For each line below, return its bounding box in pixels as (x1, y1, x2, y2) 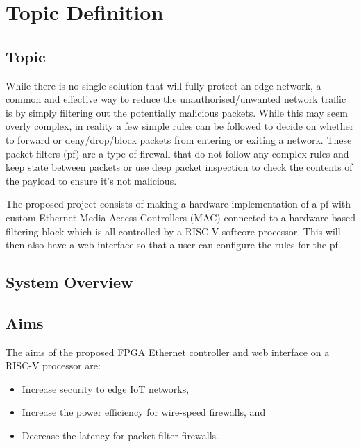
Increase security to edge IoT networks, (22, 381, 190, 396)
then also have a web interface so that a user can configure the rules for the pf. (6, 237, 341, 252)
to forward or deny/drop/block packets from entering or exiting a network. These (6, 132, 352, 146)
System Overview (6, 271, 133, 293)
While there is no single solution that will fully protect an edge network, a (6, 78, 321, 92)
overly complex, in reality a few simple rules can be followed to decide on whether (6, 119, 354, 133)
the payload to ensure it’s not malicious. (6, 173, 177, 187)
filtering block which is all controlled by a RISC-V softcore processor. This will (6, 223, 341, 238)
